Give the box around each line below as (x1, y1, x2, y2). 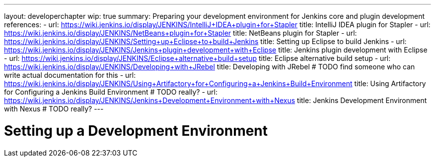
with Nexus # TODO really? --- (4, 105, 104, 113)
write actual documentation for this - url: (4, 71, 136, 79)
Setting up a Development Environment (4, 122, 268, 139)
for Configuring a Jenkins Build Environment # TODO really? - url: (4, 88, 218, 96)
